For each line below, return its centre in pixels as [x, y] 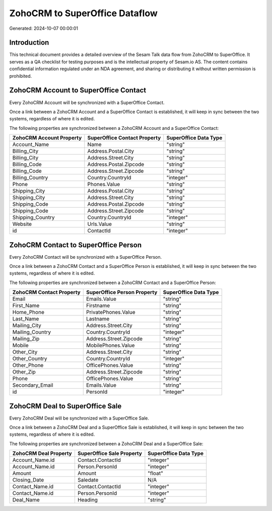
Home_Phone [28, 312]
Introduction [29, 43]
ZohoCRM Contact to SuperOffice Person [76, 245]
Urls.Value [99, 224]
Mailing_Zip [26, 339]
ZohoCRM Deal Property [42, 453]
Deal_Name [26, 500]
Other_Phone [28, 365]
